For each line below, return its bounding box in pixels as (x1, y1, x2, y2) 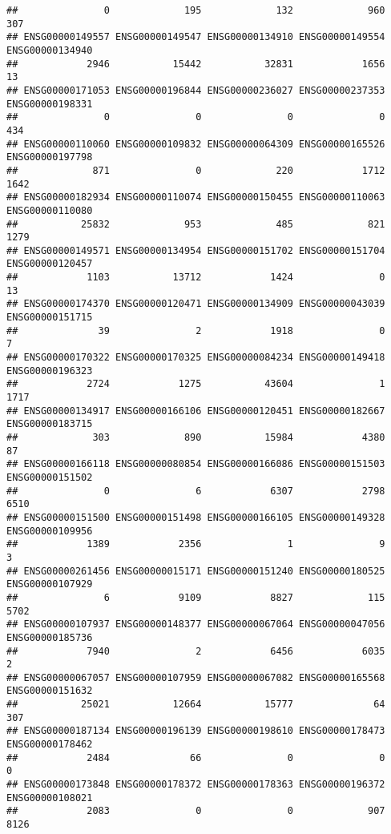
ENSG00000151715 (6, 312, 93, 324)
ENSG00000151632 (6, 685, 93, 697)
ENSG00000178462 (6, 739, 93, 751)
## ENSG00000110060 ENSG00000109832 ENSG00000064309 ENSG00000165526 (6, 138, 385, 150)
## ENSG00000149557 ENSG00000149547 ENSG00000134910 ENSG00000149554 (6, 31, 385, 43)
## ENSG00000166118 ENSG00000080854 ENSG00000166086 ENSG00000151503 (6, 458, 385, 470)
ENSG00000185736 (6, 631, 93, 643)
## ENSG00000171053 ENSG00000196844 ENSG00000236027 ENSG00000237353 (6, 84, 385, 96)
